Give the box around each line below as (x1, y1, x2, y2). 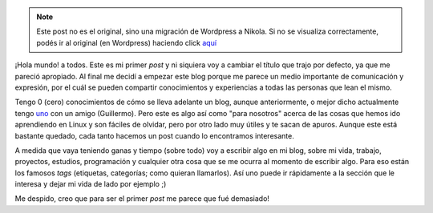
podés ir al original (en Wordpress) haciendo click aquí (36, 38, 216, 47)
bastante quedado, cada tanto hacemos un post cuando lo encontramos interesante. (14, 131, 294, 140)
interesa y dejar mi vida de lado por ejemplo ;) (14, 179, 167, 189)
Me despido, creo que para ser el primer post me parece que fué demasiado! (14, 194, 270, 203)
